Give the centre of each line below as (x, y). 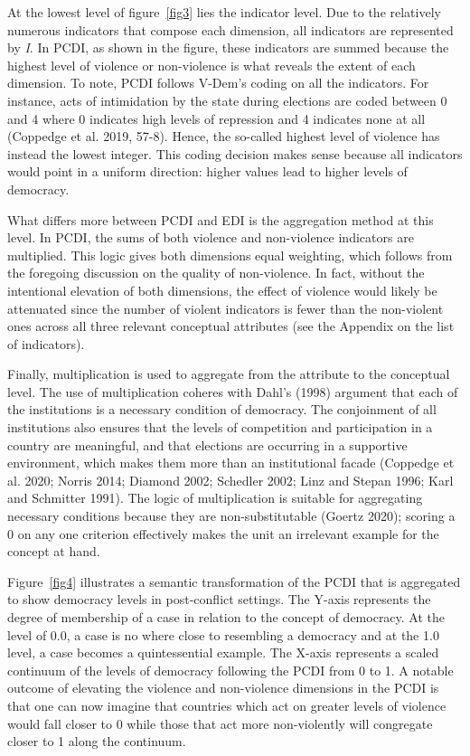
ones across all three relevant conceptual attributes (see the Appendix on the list (231, 326)
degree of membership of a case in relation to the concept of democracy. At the (226, 617)
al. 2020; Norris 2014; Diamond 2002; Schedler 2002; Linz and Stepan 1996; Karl (230, 480)
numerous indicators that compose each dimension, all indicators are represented (230, 29)
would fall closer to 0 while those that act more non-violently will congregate (220, 723)
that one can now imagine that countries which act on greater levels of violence (227, 705)
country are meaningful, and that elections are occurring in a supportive (207, 444)
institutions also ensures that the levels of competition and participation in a (220, 427)
